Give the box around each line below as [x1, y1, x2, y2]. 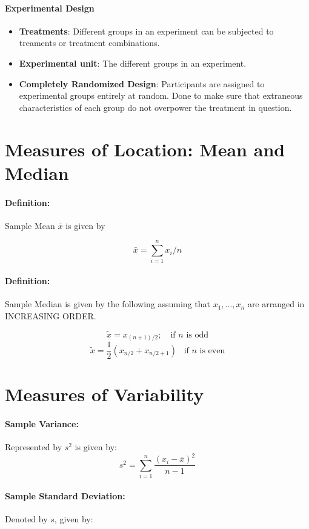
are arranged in [247, 298, 305, 310]
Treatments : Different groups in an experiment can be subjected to [19, 24, 274, 37]
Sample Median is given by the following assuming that [5, 298, 210, 310]
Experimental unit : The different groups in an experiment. [19, 56, 247, 69]
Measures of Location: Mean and [5, 136, 285, 161]
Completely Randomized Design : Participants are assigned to [19, 77, 265, 90]
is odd [186, 330, 208, 339]
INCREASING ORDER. [5, 309, 96, 322]
